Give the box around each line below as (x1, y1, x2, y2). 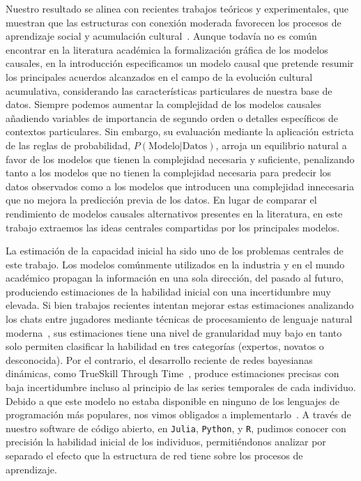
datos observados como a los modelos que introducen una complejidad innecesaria (6, 178, 354, 193)
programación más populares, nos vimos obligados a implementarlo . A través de (6, 407, 351, 422)
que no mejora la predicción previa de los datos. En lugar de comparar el (6, 192, 317, 207)
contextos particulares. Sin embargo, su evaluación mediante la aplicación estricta (6, 124, 354, 139)
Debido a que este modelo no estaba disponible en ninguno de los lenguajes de (6, 393, 339, 408)
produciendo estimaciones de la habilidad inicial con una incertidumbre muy (6, 284, 331, 298)
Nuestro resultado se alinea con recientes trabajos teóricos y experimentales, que (6, 1, 348, 15)
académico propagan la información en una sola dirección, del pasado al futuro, (6, 270, 344, 285)
